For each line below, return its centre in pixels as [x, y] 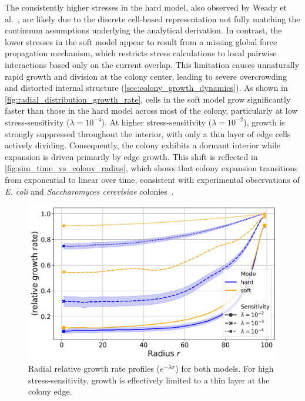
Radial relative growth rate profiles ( [94, 368]
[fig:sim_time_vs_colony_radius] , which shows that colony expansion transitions [151, 168]
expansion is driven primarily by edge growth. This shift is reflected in [131, 156]
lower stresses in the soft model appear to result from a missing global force [141, 41]
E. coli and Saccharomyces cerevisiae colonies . [89, 191]
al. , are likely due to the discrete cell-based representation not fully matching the [152, 18]
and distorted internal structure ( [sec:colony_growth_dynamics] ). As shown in [146, 88]
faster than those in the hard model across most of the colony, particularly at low [151, 111]
